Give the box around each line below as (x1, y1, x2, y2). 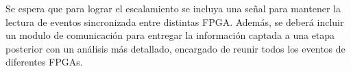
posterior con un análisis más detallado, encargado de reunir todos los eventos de (5, 41, 346, 55)
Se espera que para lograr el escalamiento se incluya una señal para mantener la (5, 1, 341, 15)
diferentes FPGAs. (5, 55, 83, 69)
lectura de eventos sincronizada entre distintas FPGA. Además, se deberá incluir (5, 14, 344, 29)
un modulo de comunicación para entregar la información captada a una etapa (5, 28, 335, 42)
